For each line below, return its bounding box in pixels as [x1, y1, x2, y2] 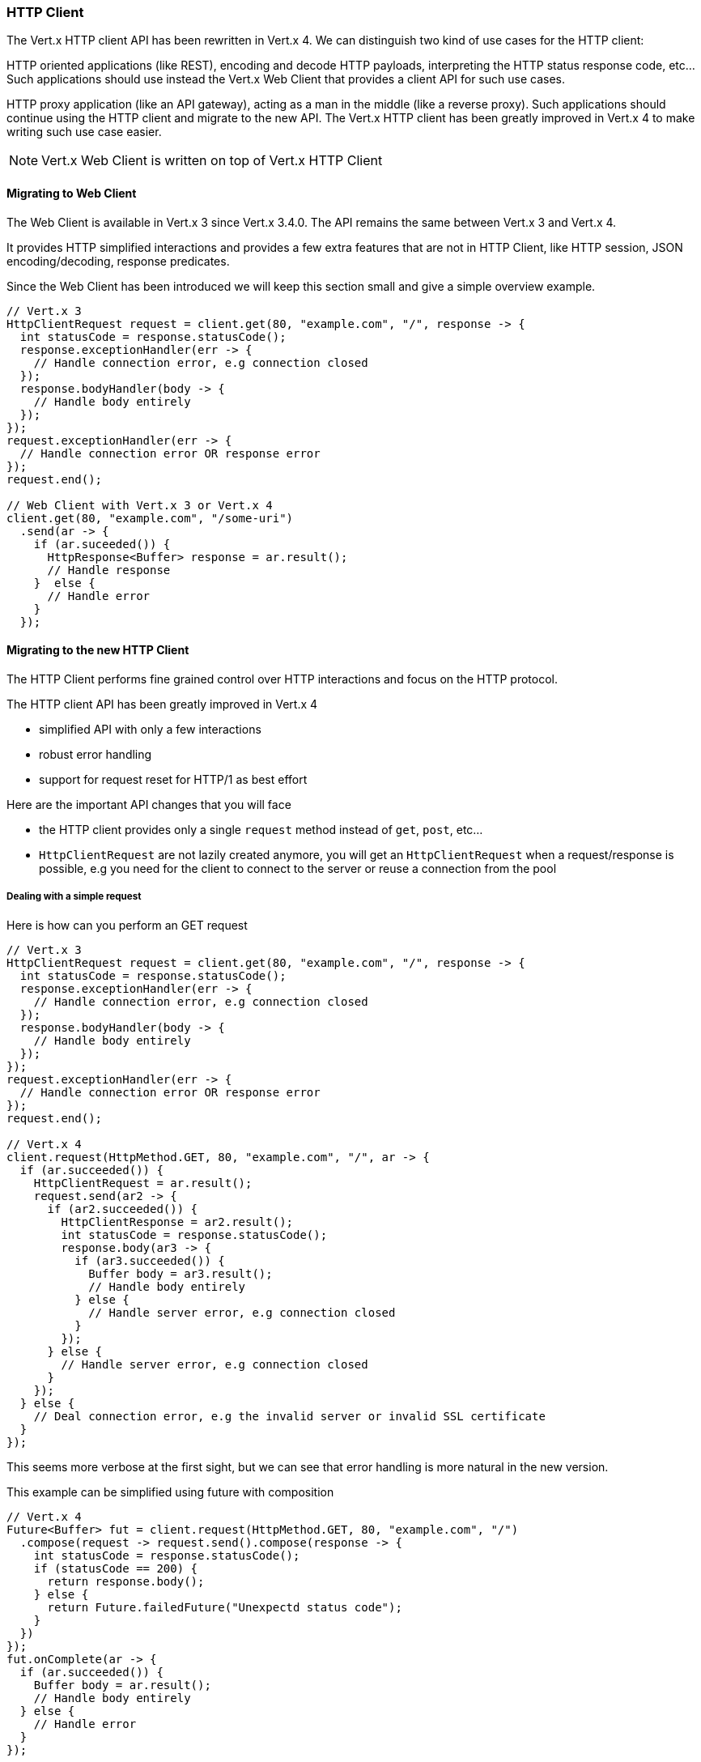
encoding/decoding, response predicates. [6, 253, 230, 268]
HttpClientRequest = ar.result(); [33, 1176, 253, 1190]
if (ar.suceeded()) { [33, 537, 171, 551]
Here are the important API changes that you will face [6, 797, 291, 811]
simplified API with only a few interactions [39, 721, 261, 736]
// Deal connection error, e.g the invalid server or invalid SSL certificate [33, 1409, 546, 1423]
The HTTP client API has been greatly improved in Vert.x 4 [6, 696, 318, 711]
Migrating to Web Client [6, 185, 137, 200]
